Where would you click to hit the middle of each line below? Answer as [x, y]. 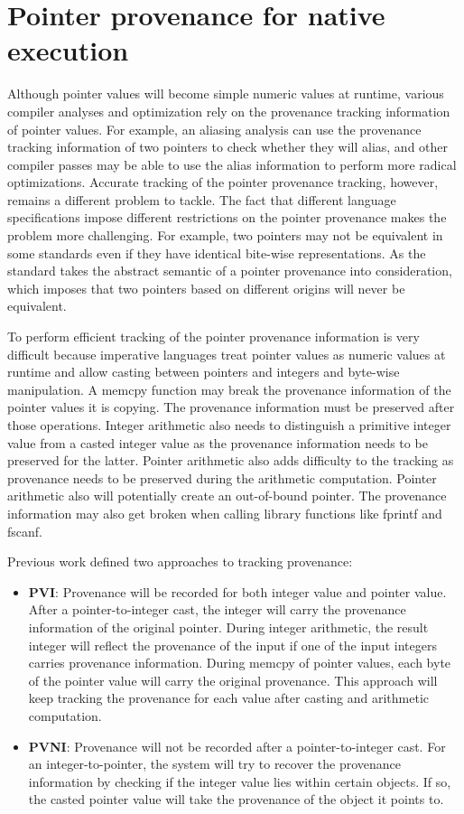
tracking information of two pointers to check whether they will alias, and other [228, 147]
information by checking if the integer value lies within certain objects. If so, [240, 781]
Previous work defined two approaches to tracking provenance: [180, 561]
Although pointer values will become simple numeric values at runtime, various [226, 94]
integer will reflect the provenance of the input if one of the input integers [232, 645]
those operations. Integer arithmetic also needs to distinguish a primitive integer [229, 425]
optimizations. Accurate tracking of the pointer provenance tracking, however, [223, 182]
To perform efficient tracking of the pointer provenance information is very [213, 337]
